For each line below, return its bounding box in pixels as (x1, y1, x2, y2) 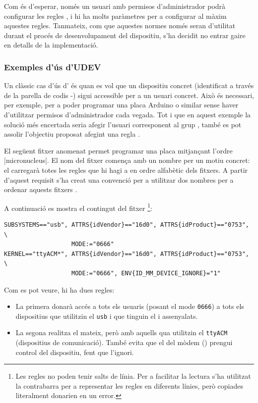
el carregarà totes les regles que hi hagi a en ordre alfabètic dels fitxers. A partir (4, 164, 248, 175)
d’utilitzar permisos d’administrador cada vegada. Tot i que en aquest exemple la (4, 109, 251, 119)
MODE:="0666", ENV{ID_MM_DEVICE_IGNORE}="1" (71, 269, 221, 277)
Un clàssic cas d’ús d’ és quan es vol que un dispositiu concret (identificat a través (4, 80, 254, 91)
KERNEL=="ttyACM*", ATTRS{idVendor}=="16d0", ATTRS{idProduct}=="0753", (4, 250, 249, 257)
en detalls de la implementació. (4, 40, 98, 50)
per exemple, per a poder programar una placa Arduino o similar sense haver (4, 100, 239, 110)
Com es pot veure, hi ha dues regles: (4, 284, 115, 295)
